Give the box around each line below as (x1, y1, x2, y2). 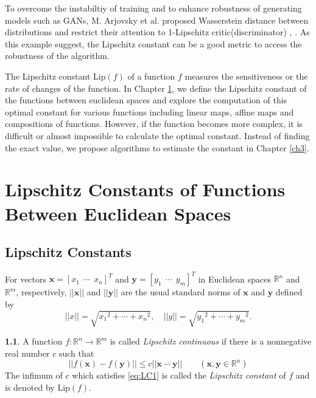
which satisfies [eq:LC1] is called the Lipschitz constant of (72, 369, 286, 382)
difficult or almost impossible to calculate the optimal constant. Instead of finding (5, 129, 310, 142)
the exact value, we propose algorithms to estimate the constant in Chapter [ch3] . (5, 141, 309, 154)
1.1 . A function (5, 335, 63, 348)
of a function (127, 69, 175, 82)
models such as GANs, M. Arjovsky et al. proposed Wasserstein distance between (5, 13, 309, 26)
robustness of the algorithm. (5, 49, 110, 62)
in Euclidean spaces (198, 272, 271, 285)
